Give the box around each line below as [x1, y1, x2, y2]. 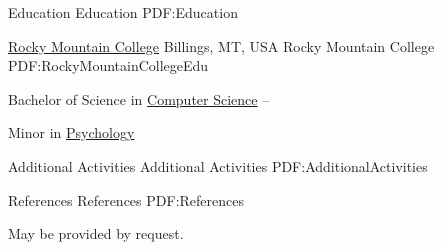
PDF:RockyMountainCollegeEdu [8, 55, 209, 76]
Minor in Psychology [8, 122, 135, 143]
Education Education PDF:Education [8, 2, 238, 22]
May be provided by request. [8, 223, 184, 244]
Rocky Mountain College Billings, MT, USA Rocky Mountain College [8, 35, 435, 56]
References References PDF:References [8, 189, 245, 210]
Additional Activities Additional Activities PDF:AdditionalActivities [8, 155, 428, 176]
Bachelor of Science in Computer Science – [8, 88, 270, 109]
